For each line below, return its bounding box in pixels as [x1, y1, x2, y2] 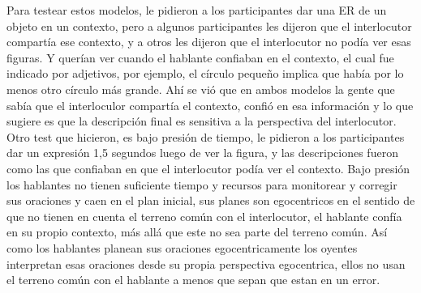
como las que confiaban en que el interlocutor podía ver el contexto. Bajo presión [6, 159, 410, 176]
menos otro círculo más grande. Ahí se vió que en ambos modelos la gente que [6, 80, 395, 97]
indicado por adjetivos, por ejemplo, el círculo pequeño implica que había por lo [6, 65, 404, 82]
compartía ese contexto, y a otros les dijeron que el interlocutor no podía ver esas [6, 33, 411, 50]
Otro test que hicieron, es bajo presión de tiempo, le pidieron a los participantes [6, 128, 405, 145]
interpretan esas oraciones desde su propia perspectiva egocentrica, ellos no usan [6, 255, 406, 272]
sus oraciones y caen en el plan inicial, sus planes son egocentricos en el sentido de [6, 192, 415, 209]
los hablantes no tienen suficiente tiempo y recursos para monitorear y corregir [6, 176, 397, 193]
